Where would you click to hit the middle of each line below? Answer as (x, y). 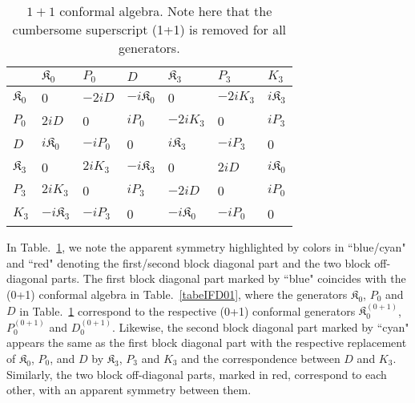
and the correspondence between (261, 358)
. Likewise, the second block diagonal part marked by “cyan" (261, 326)
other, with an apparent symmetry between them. (129, 390)
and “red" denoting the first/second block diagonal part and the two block (189, 262)
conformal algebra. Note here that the (166, 11)
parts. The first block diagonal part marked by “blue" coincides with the (229, 278)
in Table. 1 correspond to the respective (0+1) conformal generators (187, 310)
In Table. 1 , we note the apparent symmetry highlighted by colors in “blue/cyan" (206, 247)
